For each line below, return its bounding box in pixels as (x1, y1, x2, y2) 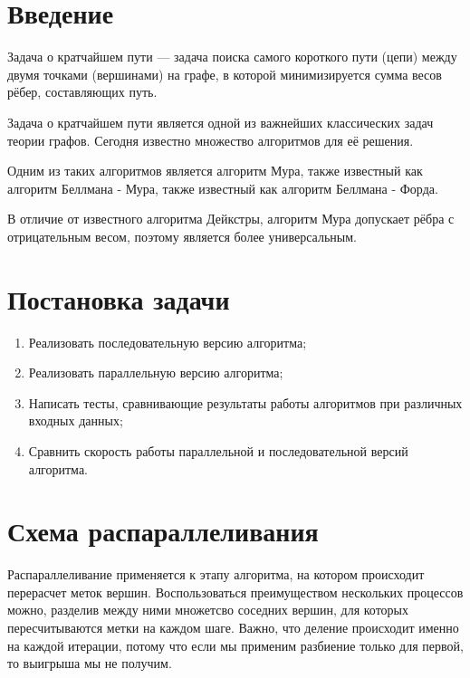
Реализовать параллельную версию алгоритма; (28, 363, 283, 382)
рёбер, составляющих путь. (7, 82, 158, 101)
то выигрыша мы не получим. (7, 654, 172, 673)
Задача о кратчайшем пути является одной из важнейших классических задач (7, 112, 434, 131)
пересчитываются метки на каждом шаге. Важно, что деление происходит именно (7, 618, 459, 637)
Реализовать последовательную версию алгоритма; (28, 332, 307, 351)
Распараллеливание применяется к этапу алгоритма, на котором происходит (7, 565, 425, 584)
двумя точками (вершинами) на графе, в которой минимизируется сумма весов (7, 64, 442, 83)
